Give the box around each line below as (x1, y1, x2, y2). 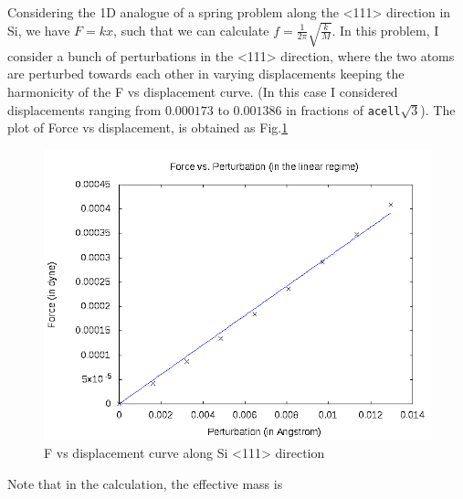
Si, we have (7, 20, 70, 39)
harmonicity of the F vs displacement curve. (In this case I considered (7, 82, 398, 101)
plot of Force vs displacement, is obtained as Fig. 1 (7, 118, 289, 137)
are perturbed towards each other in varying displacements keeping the (7, 64, 405, 83)
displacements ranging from (7, 100, 162, 119)
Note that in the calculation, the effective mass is (7, 474, 283, 494)
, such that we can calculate (113, 20, 269, 39)
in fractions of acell (286, 100, 401, 119)
